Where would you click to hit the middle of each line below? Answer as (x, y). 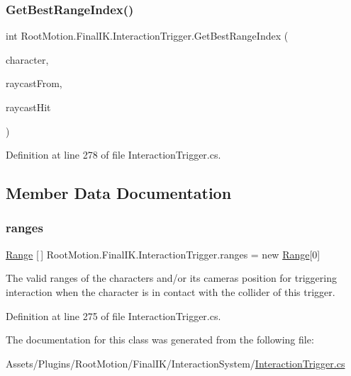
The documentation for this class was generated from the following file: (160, 340)
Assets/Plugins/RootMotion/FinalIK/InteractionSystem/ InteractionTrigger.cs (175, 363)
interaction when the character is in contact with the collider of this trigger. (171, 291)
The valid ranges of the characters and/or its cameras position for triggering (171, 278)
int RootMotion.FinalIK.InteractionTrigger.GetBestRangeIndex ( (147, 36)
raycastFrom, (34, 83)
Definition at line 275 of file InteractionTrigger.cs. (113, 315)
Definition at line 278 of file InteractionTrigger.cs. (113, 155)
